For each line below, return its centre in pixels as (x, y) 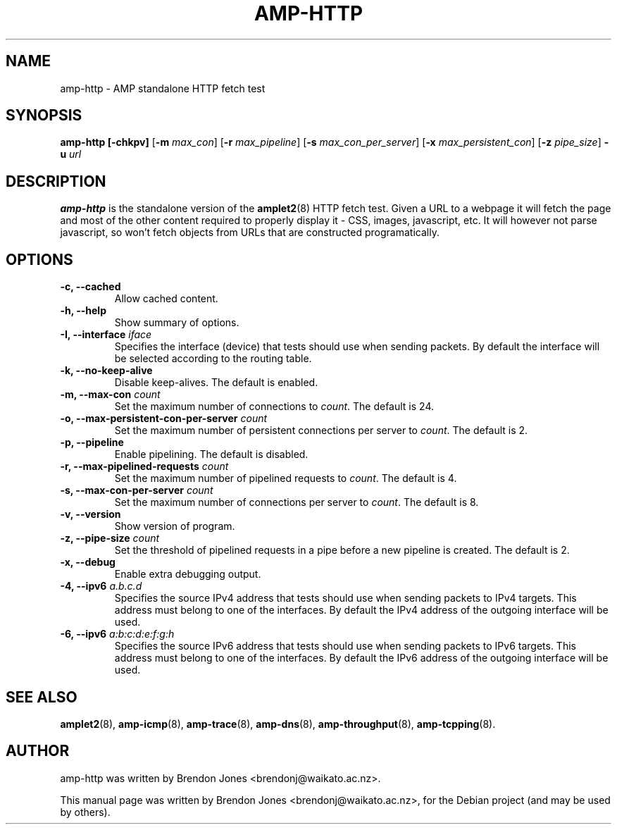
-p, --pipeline (92, 442)
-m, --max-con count (110, 395)
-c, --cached (91, 287)
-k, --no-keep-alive (106, 371)
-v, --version (91, 514)
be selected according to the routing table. (213, 359)
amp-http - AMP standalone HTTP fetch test (163, 88)
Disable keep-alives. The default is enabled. (216, 383)
